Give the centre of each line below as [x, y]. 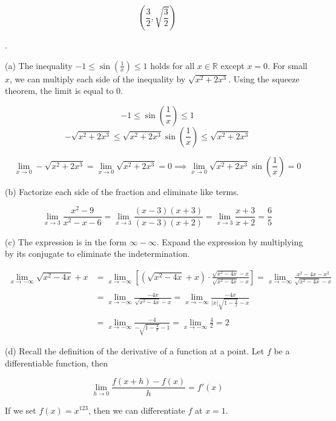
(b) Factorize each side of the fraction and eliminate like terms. [122, 191]
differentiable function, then [57, 363]
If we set [21, 410]
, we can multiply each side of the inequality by [98, 78]
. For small [288, 65]
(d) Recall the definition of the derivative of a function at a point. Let [135, 351]
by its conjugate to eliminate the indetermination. [97, 254]
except [232, 65]
